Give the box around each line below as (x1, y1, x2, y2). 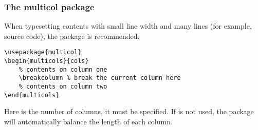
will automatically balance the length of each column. (4, 116, 173, 126)
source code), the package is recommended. (4, 30, 140, 41)
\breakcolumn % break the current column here (19, 74, 181, 82)
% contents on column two (19, 83, 107, 91)
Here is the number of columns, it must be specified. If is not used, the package (4, 106, 254, 117)
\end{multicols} (4, 91, 60, 99)
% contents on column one (19, 66, 107, 73)
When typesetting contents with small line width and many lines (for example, (4, 20, 252, 31)
